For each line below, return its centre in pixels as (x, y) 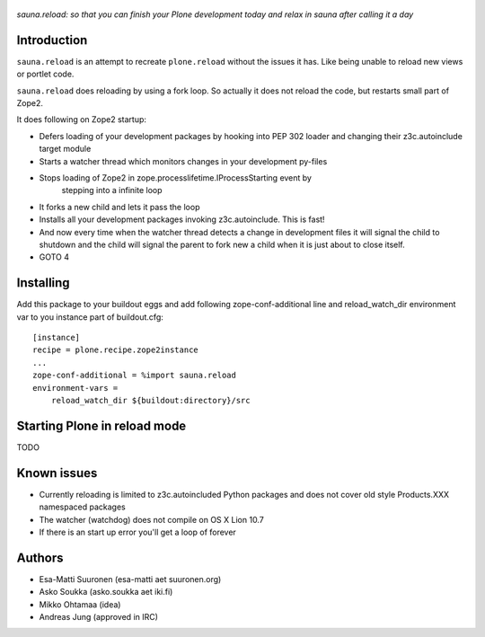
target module (65, 149)
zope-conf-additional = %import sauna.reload (135, 376)
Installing (44, 283)
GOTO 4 (54, 257)
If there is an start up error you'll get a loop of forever (138, 532)
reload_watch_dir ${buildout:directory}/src (150, 401)
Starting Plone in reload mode (101, 425)
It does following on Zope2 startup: (82, 119)
